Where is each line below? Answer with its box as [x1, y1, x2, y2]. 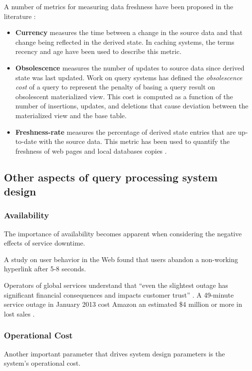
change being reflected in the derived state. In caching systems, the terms [15, 36, 234, 47]
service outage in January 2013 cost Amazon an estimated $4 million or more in [4, 299, 242, 309]
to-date [15, 136, 37, 146]
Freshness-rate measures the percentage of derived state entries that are [15, 126, 236, 137]
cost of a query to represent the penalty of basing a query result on [15, 82, 216, 92]
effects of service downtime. [4, 238, 85, 248]
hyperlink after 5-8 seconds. [4, 264, 86, 274]
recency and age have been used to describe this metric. [15, 46, 181, 56]
